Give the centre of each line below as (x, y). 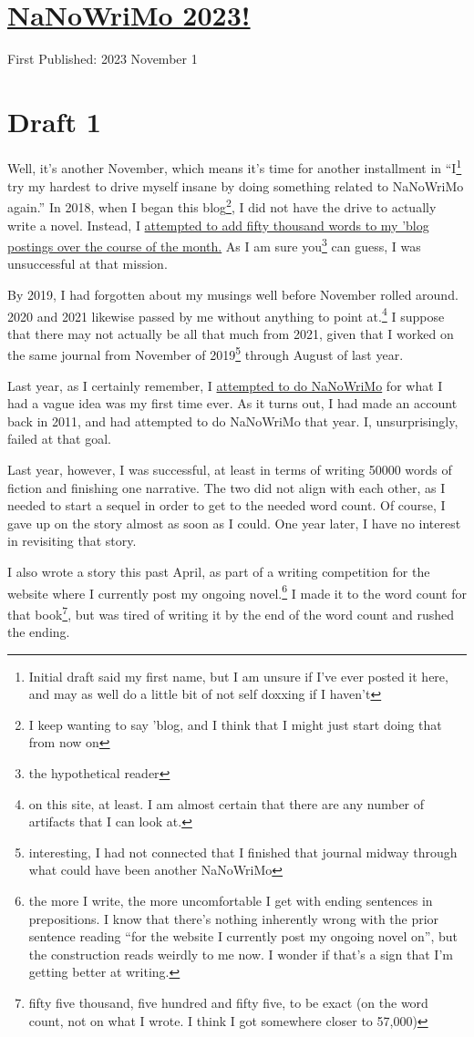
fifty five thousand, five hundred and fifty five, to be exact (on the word (228, 1002)
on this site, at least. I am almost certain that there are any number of (227, 803)
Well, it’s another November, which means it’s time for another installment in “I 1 (235, 167)
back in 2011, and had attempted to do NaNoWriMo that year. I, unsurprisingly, (233, 421)
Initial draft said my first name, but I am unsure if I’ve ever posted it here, (238, 676)
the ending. (39, 632)
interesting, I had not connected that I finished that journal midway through (243, 852)
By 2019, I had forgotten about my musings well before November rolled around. (233, 294)
